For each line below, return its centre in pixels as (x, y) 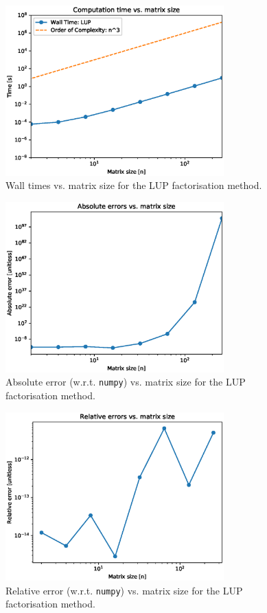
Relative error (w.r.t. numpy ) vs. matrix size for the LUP (124, 590)
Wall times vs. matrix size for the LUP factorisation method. (134, 185)
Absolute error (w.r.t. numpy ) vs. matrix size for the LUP (126, 382)
